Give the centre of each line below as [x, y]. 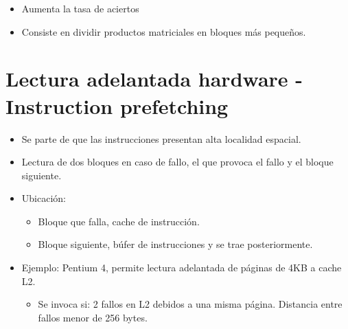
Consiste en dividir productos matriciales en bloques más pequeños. [164, 31]
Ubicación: [44, 198]
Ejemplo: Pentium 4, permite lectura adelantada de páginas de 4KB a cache [182, 268]
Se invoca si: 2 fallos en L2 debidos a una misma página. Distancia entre [190, 304]
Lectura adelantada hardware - [154, 79]
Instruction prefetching [117, 105]
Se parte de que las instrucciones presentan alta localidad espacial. [161, 138]
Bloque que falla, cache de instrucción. [119, 221]
